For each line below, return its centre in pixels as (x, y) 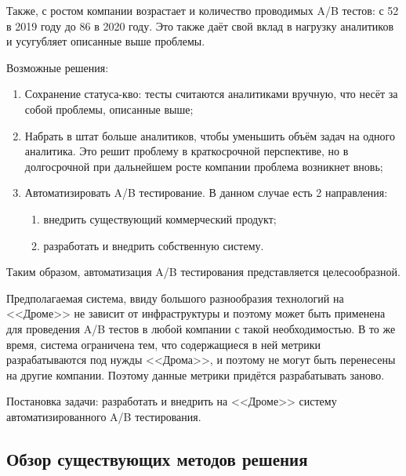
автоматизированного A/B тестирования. (104, 416)
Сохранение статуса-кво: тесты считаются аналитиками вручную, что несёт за (211, 94)
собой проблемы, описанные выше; (109, 109)
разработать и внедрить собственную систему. (154, 245)
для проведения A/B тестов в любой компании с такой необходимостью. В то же (201, 328)
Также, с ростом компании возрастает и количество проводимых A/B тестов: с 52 (203, 10)
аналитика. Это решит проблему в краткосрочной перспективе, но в (187, 151)
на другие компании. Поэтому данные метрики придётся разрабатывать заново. (196, 374)
